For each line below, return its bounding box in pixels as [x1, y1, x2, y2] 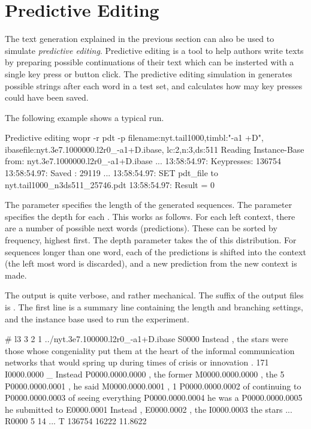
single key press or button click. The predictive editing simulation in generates [5, 67, 292, 80]
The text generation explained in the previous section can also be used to [5, 32, 274, 45]
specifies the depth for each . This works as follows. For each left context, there [5, 210, 295, 222]
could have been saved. [5, 91, 89, 104]
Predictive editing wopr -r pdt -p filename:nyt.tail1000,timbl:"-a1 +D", [5, 131, 264, 144]
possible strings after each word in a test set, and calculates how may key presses [5, 79, 303, 92]
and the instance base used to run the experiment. [5, 312, 189, 325]
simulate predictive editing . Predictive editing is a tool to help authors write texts [5, 44, 304, 56]
